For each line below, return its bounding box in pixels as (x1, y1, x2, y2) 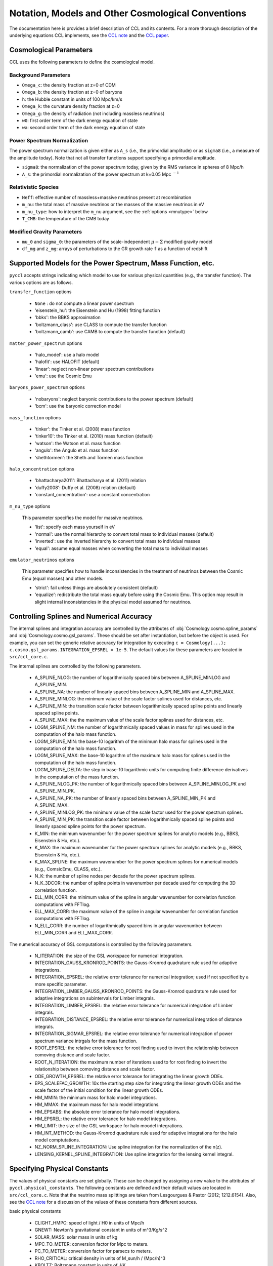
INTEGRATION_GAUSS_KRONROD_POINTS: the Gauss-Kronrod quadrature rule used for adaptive (34, 960, 238, 966)
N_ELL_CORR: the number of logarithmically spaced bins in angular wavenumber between (34, 922, 222, 929)
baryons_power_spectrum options (9, 384, 85, 390)
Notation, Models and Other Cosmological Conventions (9, 8, 247, 19)
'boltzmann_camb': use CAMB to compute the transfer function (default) (34, 329, 186, 335)
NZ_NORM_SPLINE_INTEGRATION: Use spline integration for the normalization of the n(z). (34, 1144, 222, 1150)
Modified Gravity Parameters (9, 228, 82, 235)
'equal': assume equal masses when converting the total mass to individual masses (34, 545, 208, 551)
